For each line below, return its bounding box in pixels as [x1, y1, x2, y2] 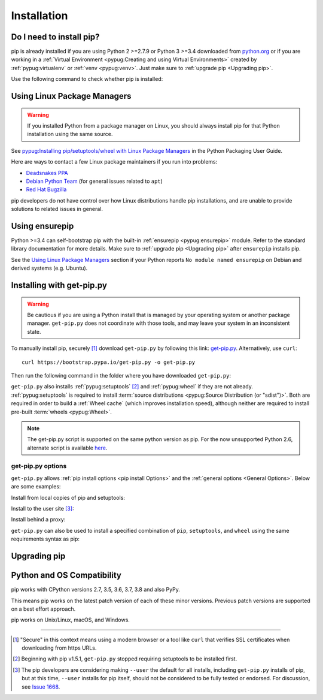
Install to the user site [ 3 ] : [11, 505, 74, 512]
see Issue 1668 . [22, 683, 60, 690]
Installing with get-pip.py [11, 280, 108, 291]
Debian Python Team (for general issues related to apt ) [26, 177, 163, 185]
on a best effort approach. [11, 605, 76, 612]
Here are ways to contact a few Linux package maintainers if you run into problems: [11, 158, 218, 165]
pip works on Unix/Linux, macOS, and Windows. [11, 616, 130, 623]
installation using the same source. [27, 131, 113, 138]
